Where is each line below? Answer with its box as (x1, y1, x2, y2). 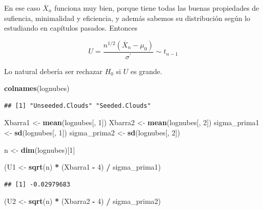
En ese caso (4, 3, 41, 13)
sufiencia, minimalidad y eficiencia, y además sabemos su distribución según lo (4, 12, 251, 23)
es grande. (130, 65, 163, 76)
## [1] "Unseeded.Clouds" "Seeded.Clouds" (4, 102, 151, 109)
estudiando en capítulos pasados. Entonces (4, 22, 137, 33)
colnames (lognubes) (4, 83, 70, 94)
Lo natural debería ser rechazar (4, 65, 103, 76)
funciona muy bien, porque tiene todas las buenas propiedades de (54, 3, 259, 13)
